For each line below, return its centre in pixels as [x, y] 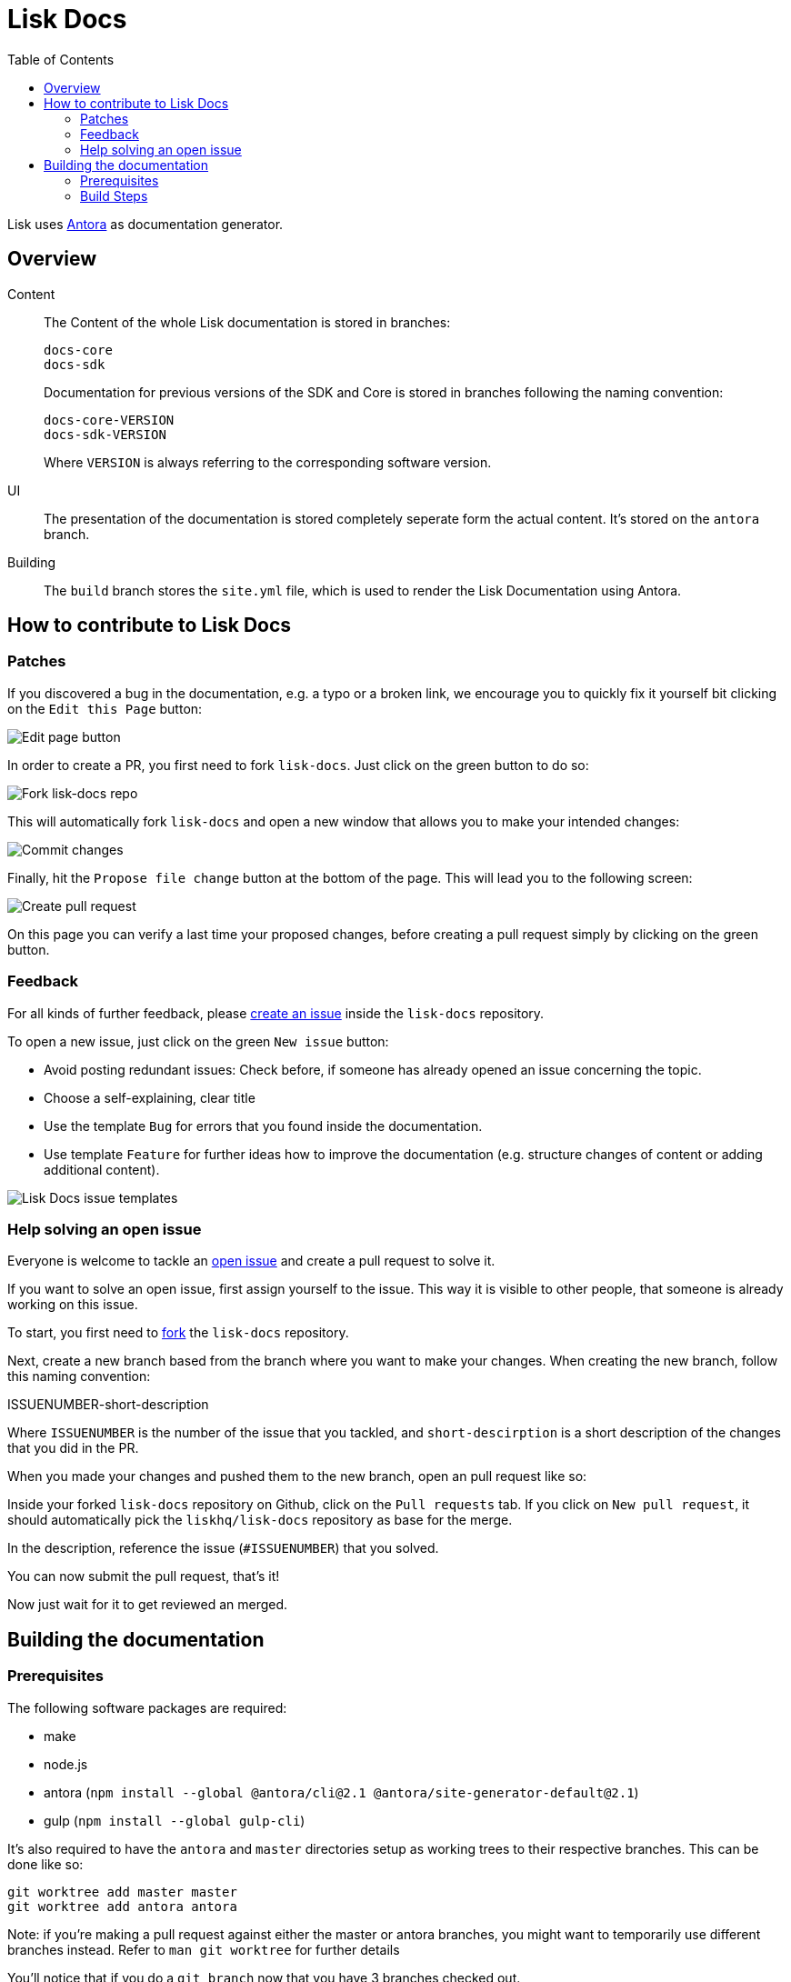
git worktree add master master [122, 1892]
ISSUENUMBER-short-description [108, 1405]
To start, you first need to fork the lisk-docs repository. [178, 1333]
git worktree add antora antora [122, 1906]
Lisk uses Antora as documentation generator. [145, 224]
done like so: [45, 1864]
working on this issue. [73, 1305]
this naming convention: [79, 1376]
